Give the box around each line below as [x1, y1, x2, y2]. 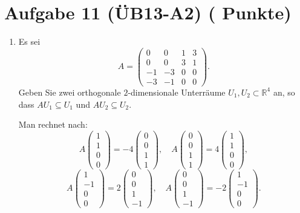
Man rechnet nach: [18, 118, 88, 131]
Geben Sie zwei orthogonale [18, 85, 121, 98]
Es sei [18, 35, 41, 48]
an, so [273, 85, 295, 98]
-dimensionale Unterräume [128, 85, 226, 98]
